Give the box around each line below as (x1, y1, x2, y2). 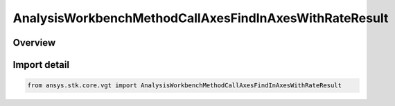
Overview (12, 37, 56, 48)
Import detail (12, 59, 69, 71)
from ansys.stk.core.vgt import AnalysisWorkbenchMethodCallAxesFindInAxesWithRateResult (27, 82, 342, 89)
